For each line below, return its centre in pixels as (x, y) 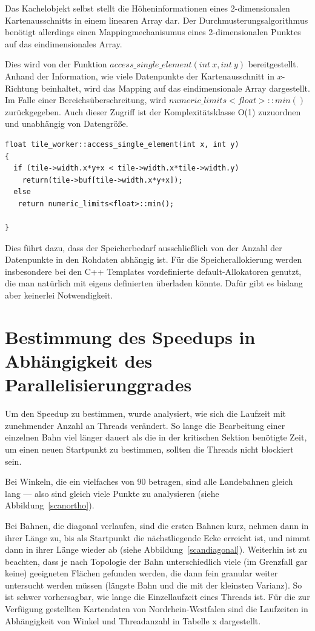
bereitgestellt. (273, 64)
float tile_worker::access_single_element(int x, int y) (122, 144)
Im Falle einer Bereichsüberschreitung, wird (86, 100)
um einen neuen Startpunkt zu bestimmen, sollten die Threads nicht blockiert (149, 449)
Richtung (22, 88)
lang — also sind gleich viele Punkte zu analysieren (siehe (112, 493)
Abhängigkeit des (79, 361)
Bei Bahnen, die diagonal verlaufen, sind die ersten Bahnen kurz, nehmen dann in (157, 525)
